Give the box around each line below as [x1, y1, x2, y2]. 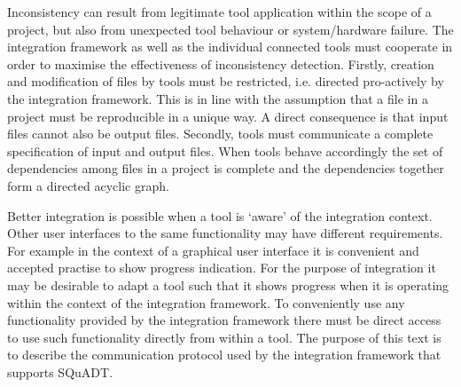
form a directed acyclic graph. [7, 176, 169, 194]
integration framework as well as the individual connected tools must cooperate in [7, 37, 453, 56]
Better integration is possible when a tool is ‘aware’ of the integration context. [7, 206, 433, 225]
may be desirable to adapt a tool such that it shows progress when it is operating [7, 275, 449, 294]
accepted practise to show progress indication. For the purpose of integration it [7, 258, 436, 277]
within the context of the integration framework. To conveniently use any [7, 293, 405, 312]
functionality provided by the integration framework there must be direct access [7, 311, 441, 329]
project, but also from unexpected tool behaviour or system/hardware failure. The [7, 20, 454, 38]
